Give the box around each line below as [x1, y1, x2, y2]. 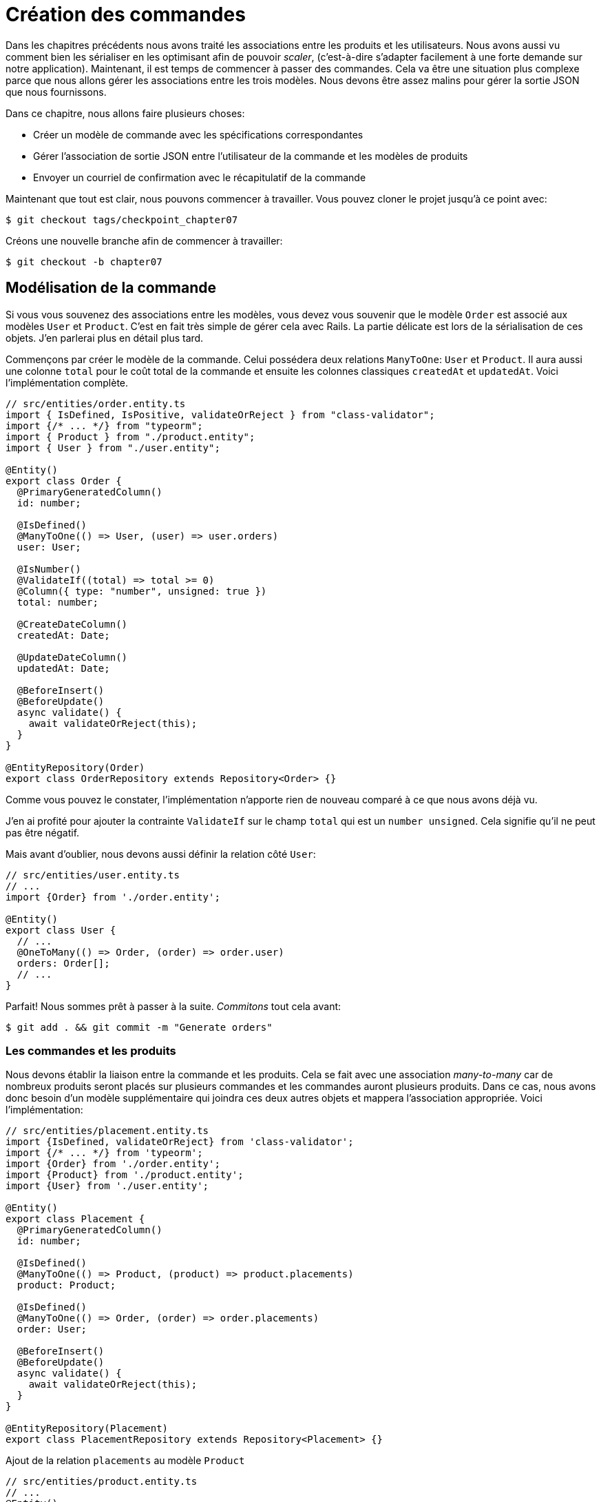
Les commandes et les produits [6, 1043, 176, 1058]
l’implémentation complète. [6, 376, 129, 389]
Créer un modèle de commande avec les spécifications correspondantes [33, 128, 363, 141]
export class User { [6, 924, 116, 936]
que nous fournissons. [6, 85, 107, 98]
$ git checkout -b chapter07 [6, 256, 162, 267]
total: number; [17, 596, 98, 608]
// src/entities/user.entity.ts [6, 869, 180, 881]
